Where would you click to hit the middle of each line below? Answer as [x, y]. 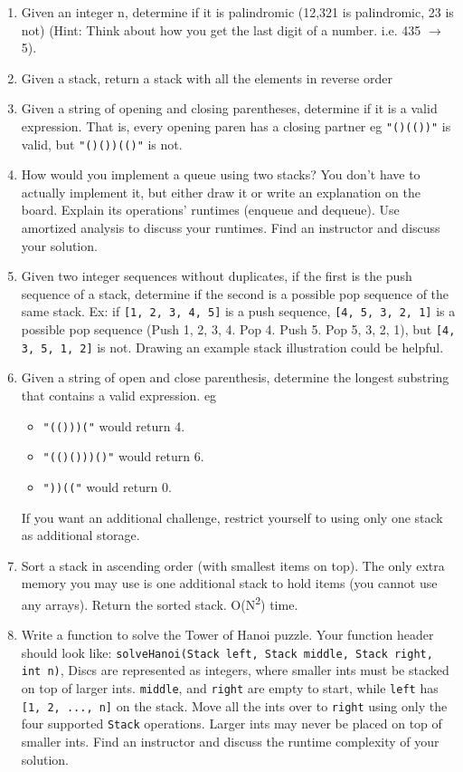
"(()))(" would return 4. [114, 425]
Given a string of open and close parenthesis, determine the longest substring [235, 377]
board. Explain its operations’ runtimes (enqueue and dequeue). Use [210, 210]
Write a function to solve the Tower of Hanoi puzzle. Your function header [227, 635]
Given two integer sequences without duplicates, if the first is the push [217, 276]
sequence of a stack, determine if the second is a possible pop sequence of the [235, 293]
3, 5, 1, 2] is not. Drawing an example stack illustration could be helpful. [232, 347]
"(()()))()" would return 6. [123, 456]
